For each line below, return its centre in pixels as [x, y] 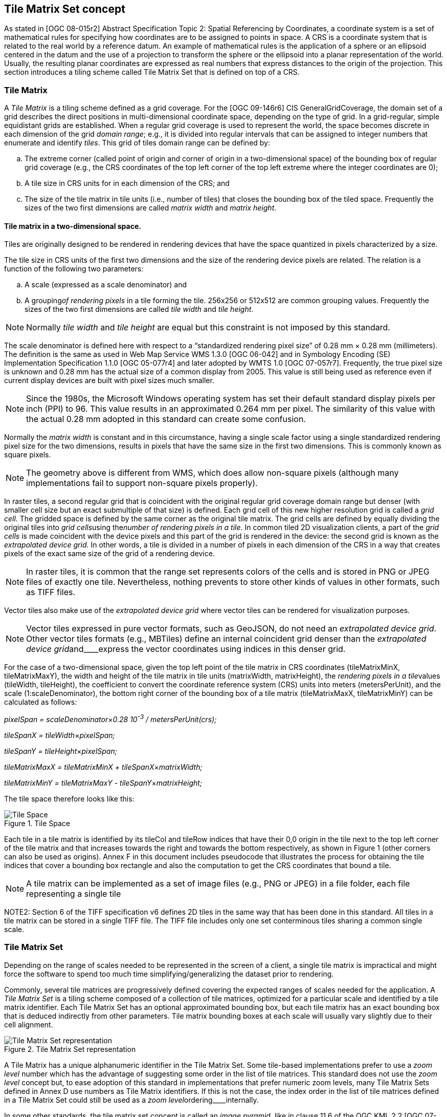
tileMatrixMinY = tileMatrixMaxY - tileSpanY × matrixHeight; [103, 783]
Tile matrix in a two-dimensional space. [73, 226]
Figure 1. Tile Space [37, 824]
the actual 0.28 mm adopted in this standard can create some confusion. [166, 419]
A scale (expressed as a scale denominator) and [106, 285]
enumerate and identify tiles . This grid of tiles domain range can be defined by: [137, 143]
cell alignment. [29, 1024]
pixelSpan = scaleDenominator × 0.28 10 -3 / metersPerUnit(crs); [110, 719]
